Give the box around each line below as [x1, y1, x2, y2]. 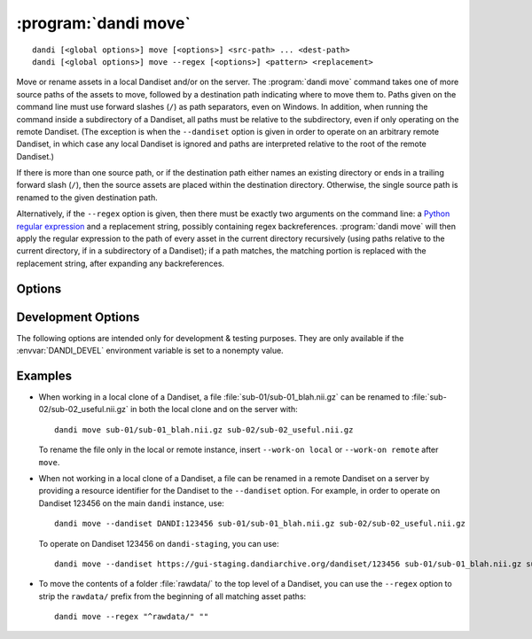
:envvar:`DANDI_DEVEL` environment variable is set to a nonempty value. [16, 346, 284, 356]
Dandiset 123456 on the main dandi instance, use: [38, 497, 225, 509]
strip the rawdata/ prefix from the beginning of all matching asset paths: [38, 590, 307, 602]
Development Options [16, 309, 140, 324]
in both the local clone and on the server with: [129, 404, 298, 415]
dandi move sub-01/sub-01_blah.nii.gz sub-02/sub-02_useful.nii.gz [54, 425, 354, 434]
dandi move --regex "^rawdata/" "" [54, 612, 209, 622]
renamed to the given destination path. [16, 191, 159, 203]
